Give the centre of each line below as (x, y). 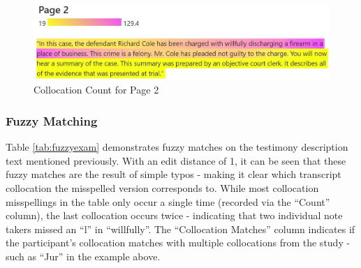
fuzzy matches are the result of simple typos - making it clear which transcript (174, 174)
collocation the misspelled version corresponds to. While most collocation (162, 187)
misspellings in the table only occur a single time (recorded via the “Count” (168, 201)
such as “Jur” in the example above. (83, 256)
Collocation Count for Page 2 (96, 90)
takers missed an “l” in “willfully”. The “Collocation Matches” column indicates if (180, 229)
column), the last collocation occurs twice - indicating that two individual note (174, 215)
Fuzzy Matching (52, 120)
